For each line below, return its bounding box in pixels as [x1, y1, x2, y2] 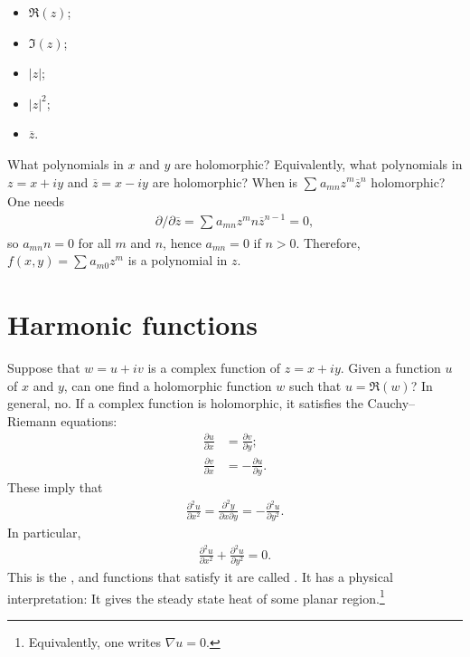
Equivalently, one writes [28, 632, 161, 651]
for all [78, 233, 111, 252]
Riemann [7, 411, 57, 430]
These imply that [7, 478, 103, 497]
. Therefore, [296, 233, 361, 252]
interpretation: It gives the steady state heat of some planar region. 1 [7, 586, 385, 607]
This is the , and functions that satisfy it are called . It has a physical [7, 567, 393, 586]
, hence [163, 233, 202, 252]
